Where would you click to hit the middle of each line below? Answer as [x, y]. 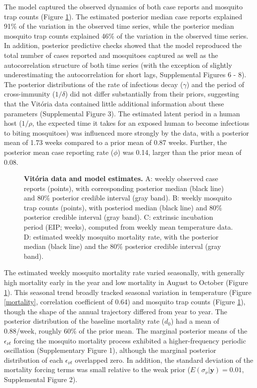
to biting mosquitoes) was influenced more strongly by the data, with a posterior [127, 132]
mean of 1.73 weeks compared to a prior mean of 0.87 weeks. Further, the [116, 142]
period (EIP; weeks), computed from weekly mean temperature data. [128, 227]
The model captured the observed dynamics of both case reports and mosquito [123, 6]
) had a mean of [195, 321]
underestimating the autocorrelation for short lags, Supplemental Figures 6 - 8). [125, 74]
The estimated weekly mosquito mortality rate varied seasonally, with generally [124, 272]
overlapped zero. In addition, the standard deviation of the [164, 360]
